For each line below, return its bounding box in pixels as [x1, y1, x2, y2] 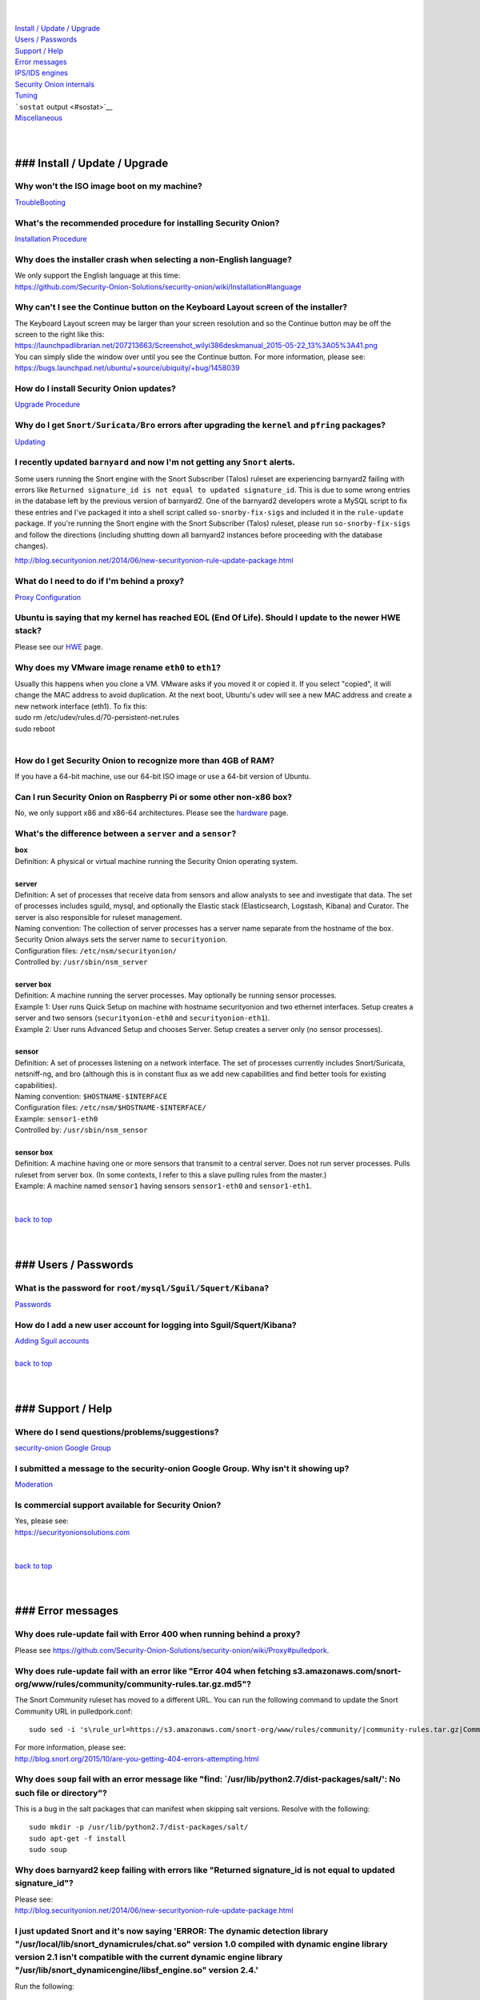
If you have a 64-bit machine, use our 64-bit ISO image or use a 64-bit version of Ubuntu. [14, 772, 311, 782]
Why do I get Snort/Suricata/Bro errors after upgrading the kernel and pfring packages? [14, 420, 386, 431]
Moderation [14, 1480, 54, 1490]
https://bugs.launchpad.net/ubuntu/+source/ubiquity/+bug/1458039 [14, 363, 240, 373]
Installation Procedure [14, 234, 87, 243]
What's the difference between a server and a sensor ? [14, 828, 237, 839]
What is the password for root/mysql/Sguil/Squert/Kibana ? [14, 1282, 270, 1294]
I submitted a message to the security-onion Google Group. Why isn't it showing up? [14, 1462, 350, 1474]
